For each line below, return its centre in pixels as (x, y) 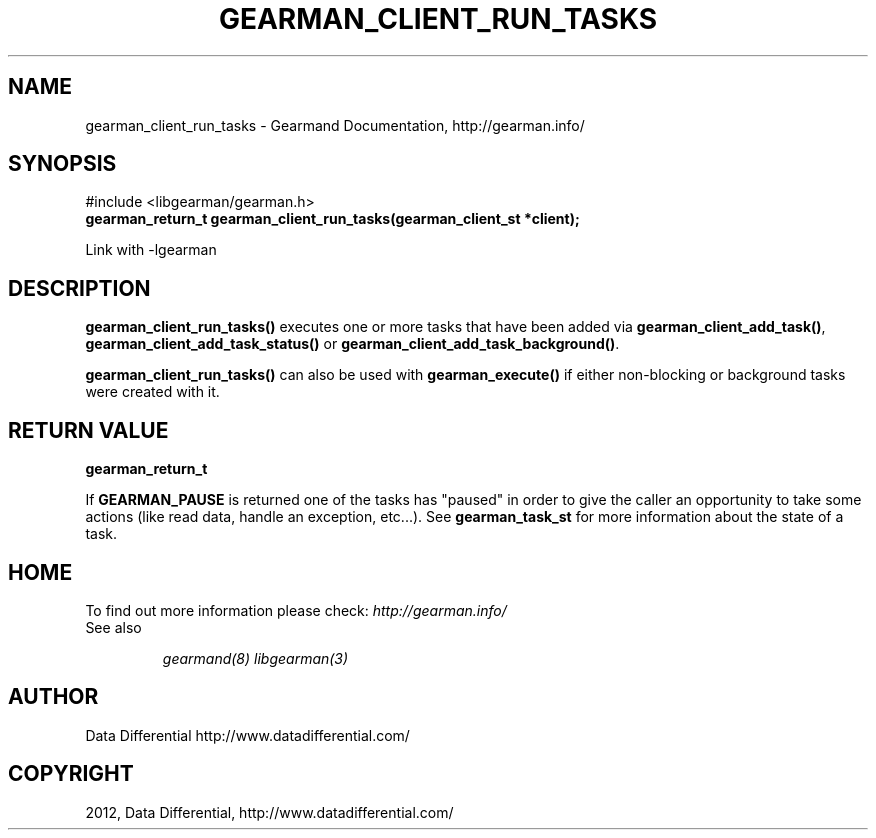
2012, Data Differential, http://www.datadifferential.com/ (269, 812)
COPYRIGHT (71, 774)
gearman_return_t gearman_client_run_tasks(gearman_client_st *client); (332, 219)
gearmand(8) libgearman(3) (255, 658)
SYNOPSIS (62, 164)
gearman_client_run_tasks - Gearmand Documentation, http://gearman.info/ (335, 125)
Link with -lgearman (151, 250)
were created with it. (152, 392)
